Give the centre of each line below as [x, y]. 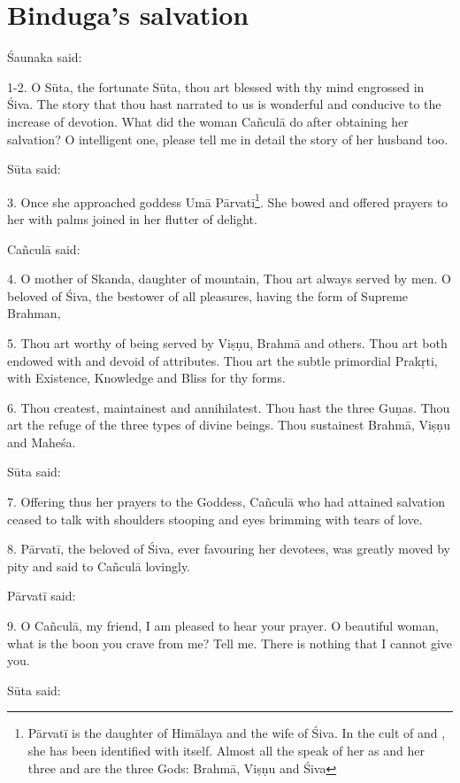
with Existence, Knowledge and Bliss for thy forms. [146, 378]
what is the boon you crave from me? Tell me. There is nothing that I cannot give [230, 643]
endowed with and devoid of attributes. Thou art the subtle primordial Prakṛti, [222, 360]
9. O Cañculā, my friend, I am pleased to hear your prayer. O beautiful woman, [223, 626]
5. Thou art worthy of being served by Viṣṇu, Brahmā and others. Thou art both [227, 342]
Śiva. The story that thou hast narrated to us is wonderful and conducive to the [224, 104]
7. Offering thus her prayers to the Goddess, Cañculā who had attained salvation [226, 502]
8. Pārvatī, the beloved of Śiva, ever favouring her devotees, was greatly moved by [229, 549]
